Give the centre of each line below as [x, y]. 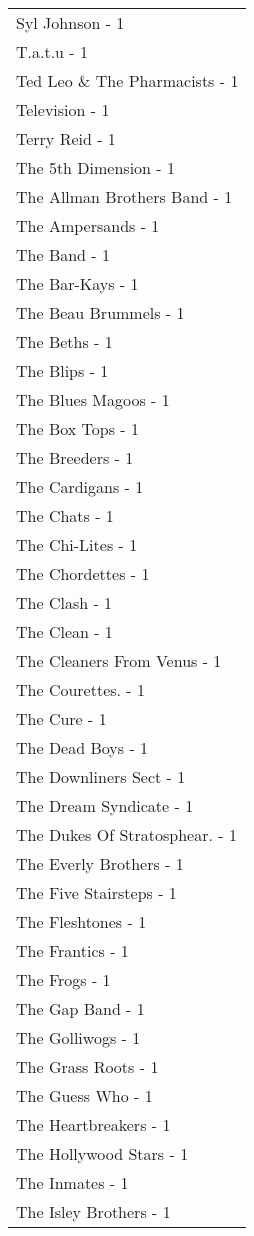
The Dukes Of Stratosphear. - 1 [126, 834]
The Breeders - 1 [75, 457]
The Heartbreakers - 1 [93, 1124]
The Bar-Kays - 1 [77, 283]
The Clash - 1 [64, 602]
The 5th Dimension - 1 [95, 167]
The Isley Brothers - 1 [93, 1211]
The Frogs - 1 [63, 979]
